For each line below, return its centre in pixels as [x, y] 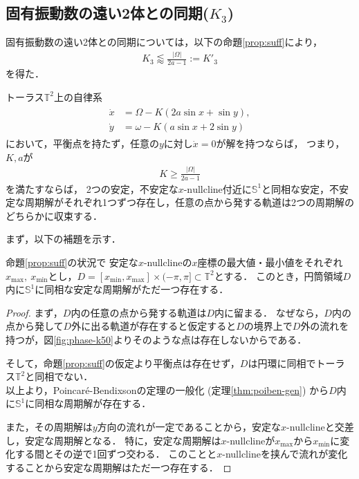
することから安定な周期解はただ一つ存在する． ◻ [119, 467]
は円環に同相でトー [292, 363]
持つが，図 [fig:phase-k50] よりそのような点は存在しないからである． [156, 339]
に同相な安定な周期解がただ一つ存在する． [132, 289]
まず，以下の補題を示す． [63, 239]
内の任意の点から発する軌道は [139, 312]
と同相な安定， [296, 188]
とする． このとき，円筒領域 [278, 275]
